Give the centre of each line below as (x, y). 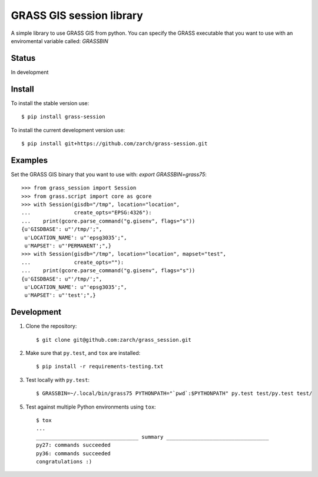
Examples (29, 160)
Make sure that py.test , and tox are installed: (83, 353)
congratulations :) (64, 461)
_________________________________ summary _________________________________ (153, 437)
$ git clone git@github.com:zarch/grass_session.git (114, 340)
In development (30, 72)
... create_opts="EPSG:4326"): (87, 213)
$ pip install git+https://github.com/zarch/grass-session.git (115, 143)
